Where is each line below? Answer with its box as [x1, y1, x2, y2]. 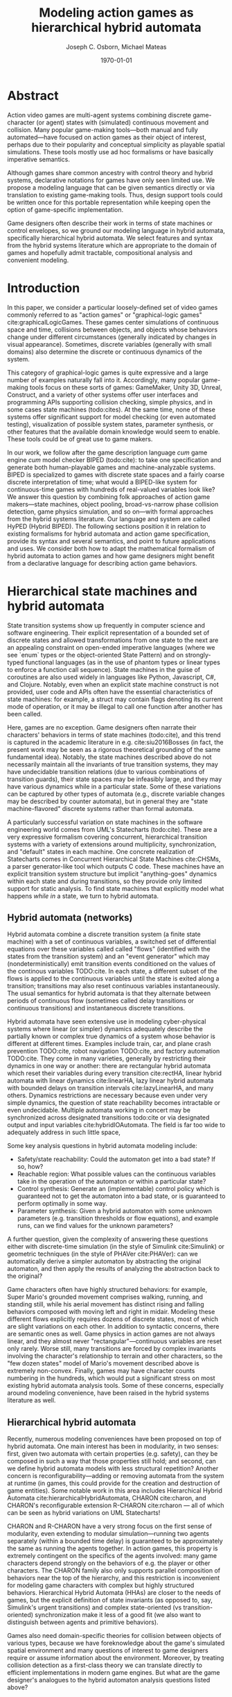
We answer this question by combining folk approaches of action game [7, 492, 211, 501]
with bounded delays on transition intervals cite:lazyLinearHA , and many [7, 1084, 214, 1092]
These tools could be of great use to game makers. [7, 434, 153, 443]
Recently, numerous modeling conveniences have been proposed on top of [7, 1435, 222, 1443]
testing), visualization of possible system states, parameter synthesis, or [7, 420, 213, 428]
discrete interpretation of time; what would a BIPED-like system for [7, 477, 197, 486]
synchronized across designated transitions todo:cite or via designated [7, 1113, 210, 1122]
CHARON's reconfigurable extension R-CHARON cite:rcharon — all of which [7, 1501, 224, 1509]
